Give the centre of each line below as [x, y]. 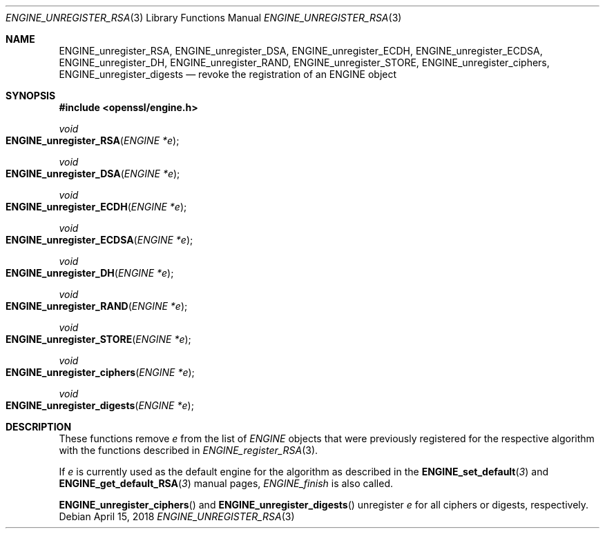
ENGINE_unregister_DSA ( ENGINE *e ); [93, 174]
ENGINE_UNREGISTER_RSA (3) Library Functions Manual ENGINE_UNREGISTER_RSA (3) [204, 18]
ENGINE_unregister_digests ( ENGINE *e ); [100, 405]
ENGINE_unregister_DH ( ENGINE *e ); [90, 273]
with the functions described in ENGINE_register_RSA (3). [189, 450]
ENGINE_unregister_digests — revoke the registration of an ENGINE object [228, 74]
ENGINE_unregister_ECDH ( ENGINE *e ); [96, 207]
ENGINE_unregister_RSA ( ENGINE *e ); [93, 140]
